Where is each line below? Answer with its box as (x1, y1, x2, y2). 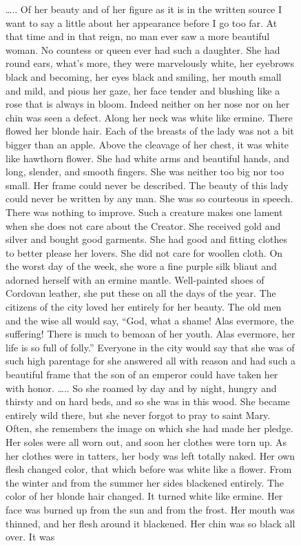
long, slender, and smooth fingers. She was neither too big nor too (6, 164, 284, 179)
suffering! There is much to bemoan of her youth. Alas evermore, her (6, 326, 295, 341)
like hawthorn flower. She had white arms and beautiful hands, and (6, 150, 290, 165)
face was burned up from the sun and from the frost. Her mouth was (6, 502, 295, 516)
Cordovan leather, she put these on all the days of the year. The (6, 286, 276, 300)
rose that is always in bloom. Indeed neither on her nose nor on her (6, 97, 290, 111)
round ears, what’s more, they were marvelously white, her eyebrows (6, 56, 294, 70)
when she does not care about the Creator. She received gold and (6, 218, 281, 233)
